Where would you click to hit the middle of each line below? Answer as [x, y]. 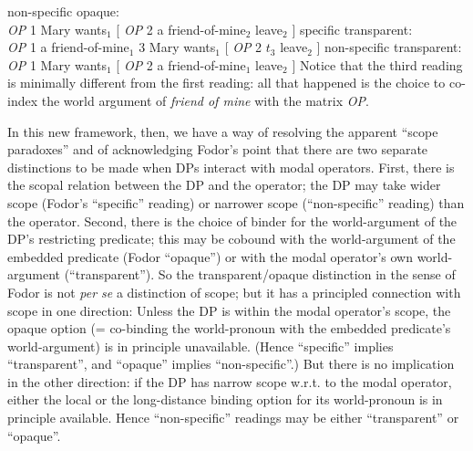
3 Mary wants [177, 47]
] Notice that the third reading [377, 64]
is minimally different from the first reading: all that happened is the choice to [226, 83]
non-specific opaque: [63, 11]
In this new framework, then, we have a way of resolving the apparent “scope [223, 131]
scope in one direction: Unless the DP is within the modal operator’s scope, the [229, 310]
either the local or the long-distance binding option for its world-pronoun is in [225, 399]
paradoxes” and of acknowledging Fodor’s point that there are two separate [218, 149]
